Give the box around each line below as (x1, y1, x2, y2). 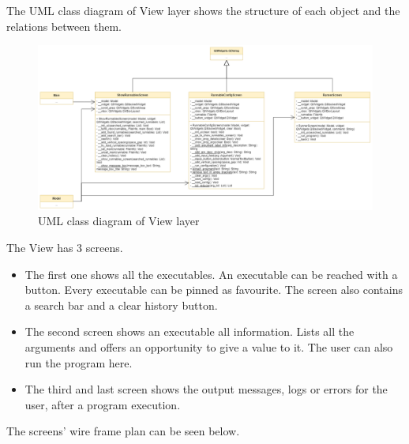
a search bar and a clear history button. (24, 296, 218, 313)
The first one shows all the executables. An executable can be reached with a (24, 265, 398, 282)
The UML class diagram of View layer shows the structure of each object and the (6, 2, 400, 18)
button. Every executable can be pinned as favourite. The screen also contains (24, 281, 403, 298)
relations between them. (6, 17, 122, 34)
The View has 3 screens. (6, 239, 123, 256)
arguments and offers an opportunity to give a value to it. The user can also (24, 339, 393, 356)
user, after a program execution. (24, 396, 181, 412)
